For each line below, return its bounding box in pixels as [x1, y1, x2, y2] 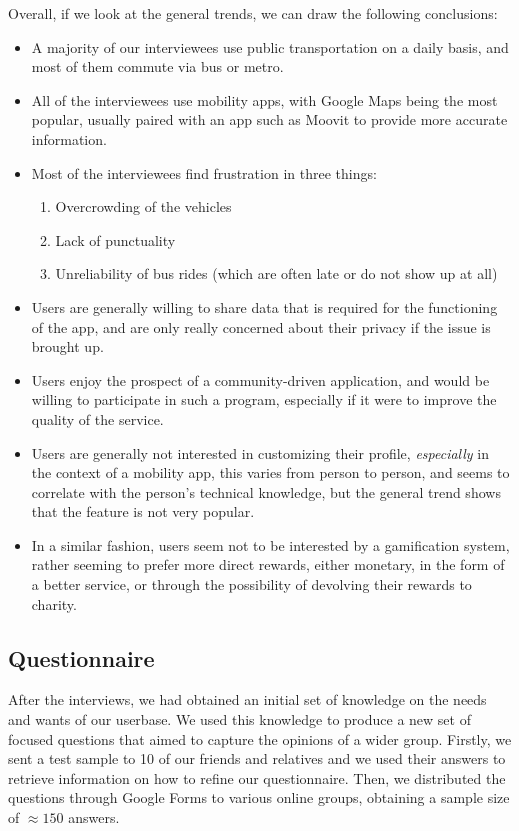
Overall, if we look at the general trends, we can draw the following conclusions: [8, 3, 498, 23]
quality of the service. [31, 408, 164, 429]
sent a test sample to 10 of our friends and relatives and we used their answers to [8, 748, 506, 769]
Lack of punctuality [55, 229, 176, 250]
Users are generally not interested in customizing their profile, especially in [31, 442, 490, 463]
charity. [31, 593, 77, 614]
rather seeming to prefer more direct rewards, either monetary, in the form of [31, 554, 505, 575]
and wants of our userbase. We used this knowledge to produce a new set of [8, 709, 471, 730]
